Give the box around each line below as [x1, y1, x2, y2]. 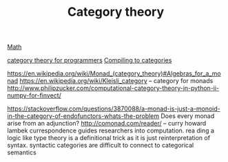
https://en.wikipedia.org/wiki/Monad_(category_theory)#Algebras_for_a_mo [7, 69, 222, 78]
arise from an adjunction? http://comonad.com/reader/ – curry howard [7, 119, 207, 128]
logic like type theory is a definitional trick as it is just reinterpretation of [7, 134, 211, 142]
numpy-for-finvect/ [7, 91, 62, 100]
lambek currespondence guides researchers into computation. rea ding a [7, 126, 215, 135]
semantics [7, 148, 37, 157]
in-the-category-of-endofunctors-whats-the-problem [7, 112, 160, 120]
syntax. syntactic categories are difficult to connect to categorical [7, 141, 194, 150]
